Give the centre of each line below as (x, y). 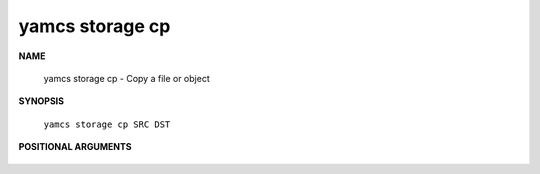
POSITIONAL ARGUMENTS (75, 147)
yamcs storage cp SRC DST (107, 124)
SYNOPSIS (41, 101)
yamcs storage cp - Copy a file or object (126, 78)
